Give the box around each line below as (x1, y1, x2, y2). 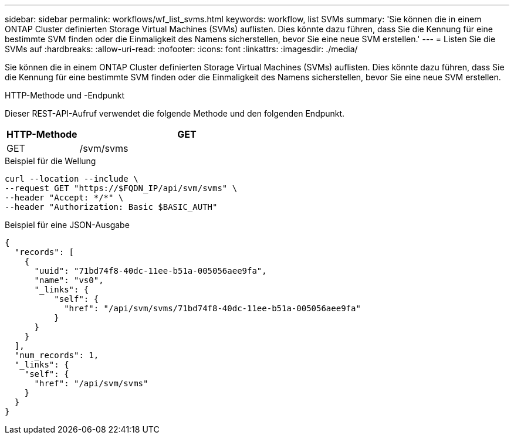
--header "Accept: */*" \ (5, 193, 124, 202)
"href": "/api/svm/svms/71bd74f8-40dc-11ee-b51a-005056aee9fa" (64, 304, 361, 313)
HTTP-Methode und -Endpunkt (5, 90, 125, 100)
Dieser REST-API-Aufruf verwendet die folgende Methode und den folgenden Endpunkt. (5, 108, 345, 118)
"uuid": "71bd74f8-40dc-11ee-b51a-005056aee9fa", (34, 266, 267, 275)
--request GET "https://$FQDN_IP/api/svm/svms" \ (5, 183, 238, 193)
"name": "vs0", (34, 275, 104, 285)
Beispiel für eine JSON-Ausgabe (5, 220, 130, 230)
